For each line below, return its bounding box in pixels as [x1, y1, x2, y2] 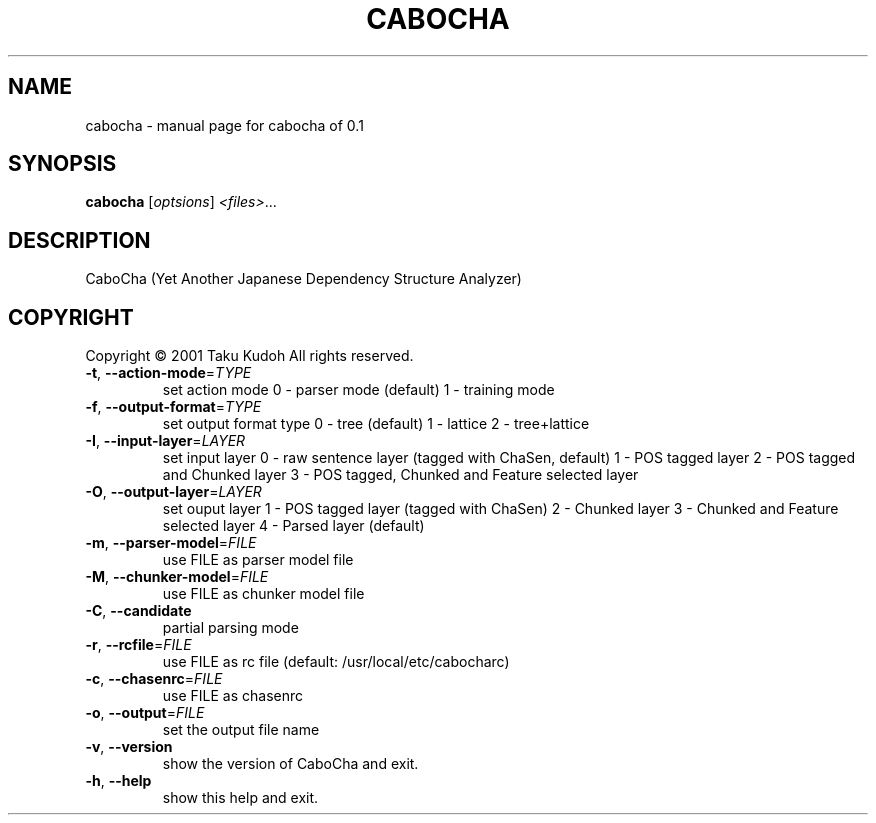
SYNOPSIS [8, 151, 117, 177]
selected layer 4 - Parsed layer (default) [162, 517, 425, 535]
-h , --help [85, 772, 152, 790]
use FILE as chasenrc [162, 687, 304, 705]
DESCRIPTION [8, 227, 151, 253]
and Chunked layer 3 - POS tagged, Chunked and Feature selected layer [162, 466, 639, 484]
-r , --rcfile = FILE [85, 636, 192, 654]
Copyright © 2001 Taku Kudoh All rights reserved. [85, 347, 414, 365]
